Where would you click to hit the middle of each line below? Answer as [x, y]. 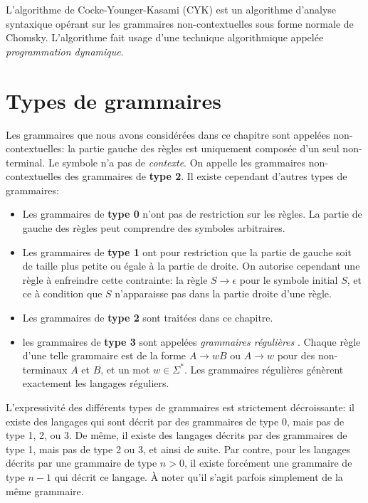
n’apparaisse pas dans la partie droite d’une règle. [223, 293]
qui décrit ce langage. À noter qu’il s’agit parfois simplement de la [199, 476]
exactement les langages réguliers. [96, 383]
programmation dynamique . [65, 51]
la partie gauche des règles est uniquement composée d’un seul [204, 148]
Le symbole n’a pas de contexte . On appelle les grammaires [177, 162]
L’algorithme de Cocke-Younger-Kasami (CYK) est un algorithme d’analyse [171, 9]
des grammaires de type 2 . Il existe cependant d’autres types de [206, 176]
